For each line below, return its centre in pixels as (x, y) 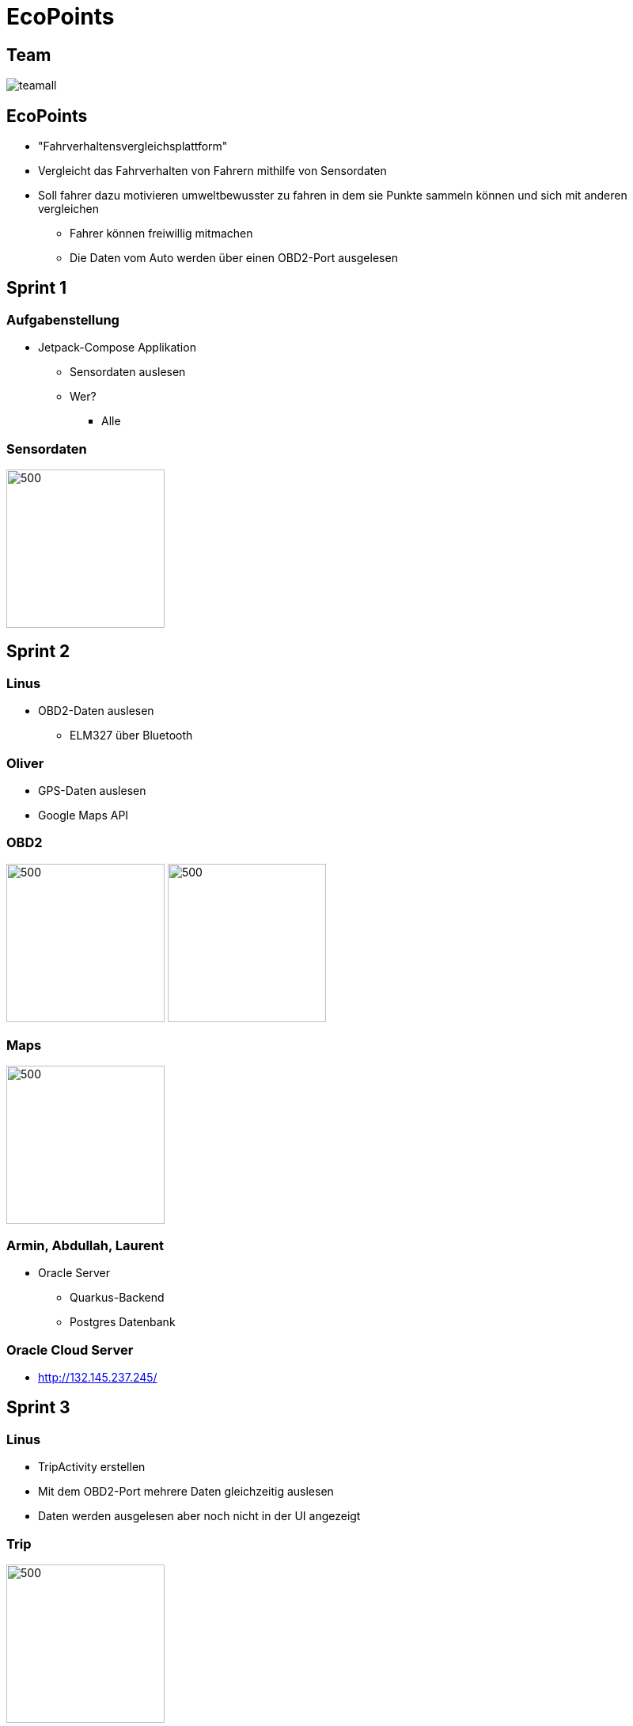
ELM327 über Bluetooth (131, 736)
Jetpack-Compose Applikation (117, 348)
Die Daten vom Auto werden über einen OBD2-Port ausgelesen (234, 258)
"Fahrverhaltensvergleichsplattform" (133, 146)
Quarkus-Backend (117, 1298)
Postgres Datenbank (123, 1322)
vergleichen (69, 209)
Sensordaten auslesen (128, 372)
